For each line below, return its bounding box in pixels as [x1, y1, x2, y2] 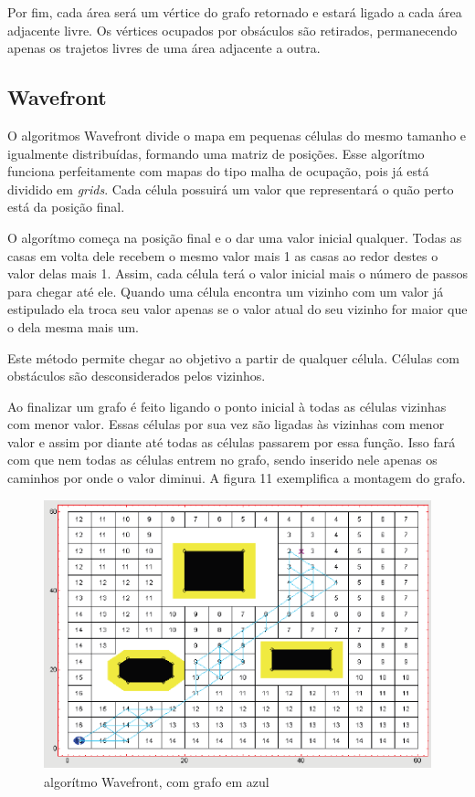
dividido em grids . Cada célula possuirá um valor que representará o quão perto [7, 179, 454, 198]
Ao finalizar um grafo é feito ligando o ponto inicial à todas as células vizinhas [7, 396, 447, 415]
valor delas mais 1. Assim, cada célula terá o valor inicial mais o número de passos [7, 264, 468, 283]
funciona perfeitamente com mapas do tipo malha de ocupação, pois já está [7, 162, 429, 181]
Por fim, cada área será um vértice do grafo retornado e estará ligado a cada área [7, 3, 462, 21]
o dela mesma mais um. [7, 317, 140, 336]
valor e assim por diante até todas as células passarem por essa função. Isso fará [7, 432, 456, 451]
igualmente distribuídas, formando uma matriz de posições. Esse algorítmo [7, 143, 425, 163]
